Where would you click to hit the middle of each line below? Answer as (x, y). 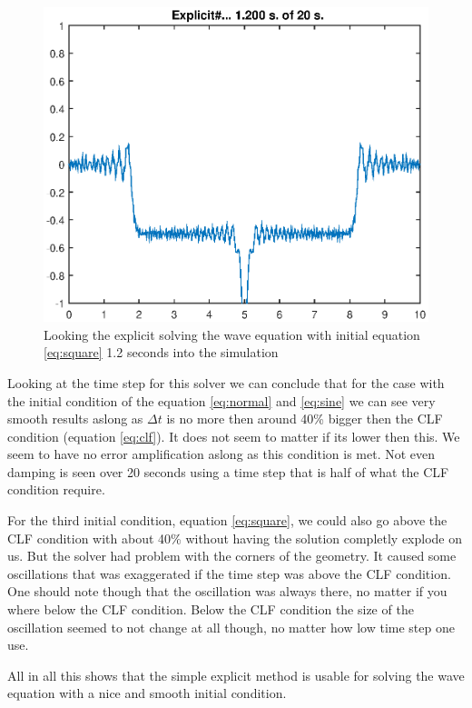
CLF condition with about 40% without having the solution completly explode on (235, 538)
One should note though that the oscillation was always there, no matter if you (227, 591)
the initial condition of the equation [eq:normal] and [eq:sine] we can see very (221, 400)
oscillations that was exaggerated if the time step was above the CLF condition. (229, 573)
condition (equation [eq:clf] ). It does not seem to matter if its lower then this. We (234, 436)
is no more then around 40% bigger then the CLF (305, 419)
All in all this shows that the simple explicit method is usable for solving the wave (236, 675)
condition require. (56, 489)
